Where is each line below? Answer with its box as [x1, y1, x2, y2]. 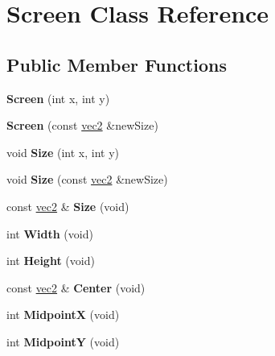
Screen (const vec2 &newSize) [6, 117, 158, 134]
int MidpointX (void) [6, 306, 120, 323]
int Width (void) [6, 225, 93, 242]
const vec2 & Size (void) [6, 197, 129, 214]
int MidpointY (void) [6, 333, 120, 350]
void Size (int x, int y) [6, 143, 119, 160]
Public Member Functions [6, 52, 227, 77]
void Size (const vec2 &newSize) [6, 171, 168, 188]
